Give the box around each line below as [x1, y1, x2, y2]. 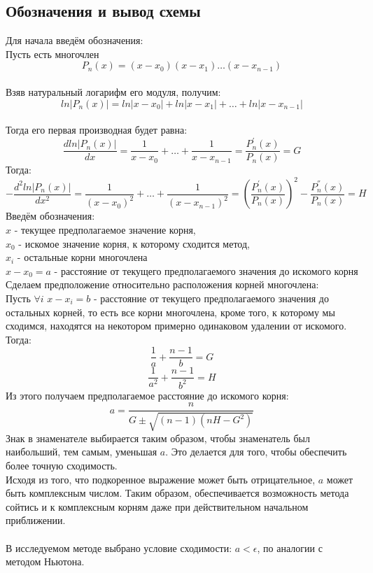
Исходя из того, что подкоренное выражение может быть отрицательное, [6, 472, 316, 486]
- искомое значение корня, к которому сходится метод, [18, 236, 250, 250]
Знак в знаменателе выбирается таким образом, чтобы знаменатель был [6, 430, 310, 445]
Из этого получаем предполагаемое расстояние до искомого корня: [6, 388, 289, 402]
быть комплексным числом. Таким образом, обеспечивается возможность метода [6, 486, 349, 500]
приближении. [6, 513, 66, 528]
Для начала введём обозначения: [6, 33, 143, 48]
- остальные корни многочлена [17, 250, 148, 264]
